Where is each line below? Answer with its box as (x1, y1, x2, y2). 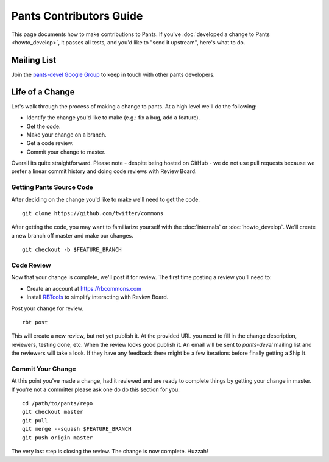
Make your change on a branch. (26, 131, 107, 138)
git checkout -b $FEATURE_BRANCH (22, 246, 122, 253)
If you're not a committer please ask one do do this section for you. (11, 386, 180, 393)
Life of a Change (11, 87, 75, 97)
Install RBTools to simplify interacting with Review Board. (26, 293, 169, 301)
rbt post (22, 319, 48, 325)
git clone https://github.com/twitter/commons (22, 210, 164, 217)
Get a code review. (26, 140, 74, 147)
